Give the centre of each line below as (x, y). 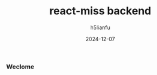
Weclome (20, 67)
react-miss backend (100, 11)
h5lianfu (100, 27)
